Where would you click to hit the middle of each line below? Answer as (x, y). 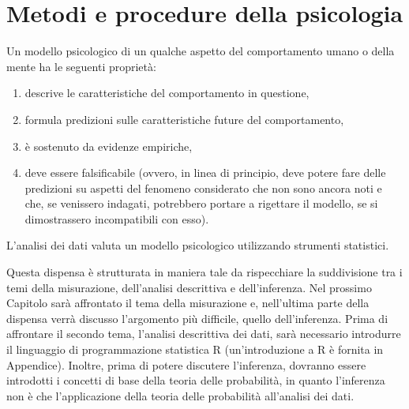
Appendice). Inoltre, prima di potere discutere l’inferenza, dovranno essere (186, 364)
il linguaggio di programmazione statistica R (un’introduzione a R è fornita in (195, 349)
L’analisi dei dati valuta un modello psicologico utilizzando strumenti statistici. (198, 245)
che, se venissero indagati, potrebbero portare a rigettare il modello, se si (201, 203)
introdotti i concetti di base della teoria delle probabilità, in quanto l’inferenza (196, 380)
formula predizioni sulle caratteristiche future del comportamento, (184, 119)
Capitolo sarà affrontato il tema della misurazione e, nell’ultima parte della (188, 303)
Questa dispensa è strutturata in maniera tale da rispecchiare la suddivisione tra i (204, 272)
